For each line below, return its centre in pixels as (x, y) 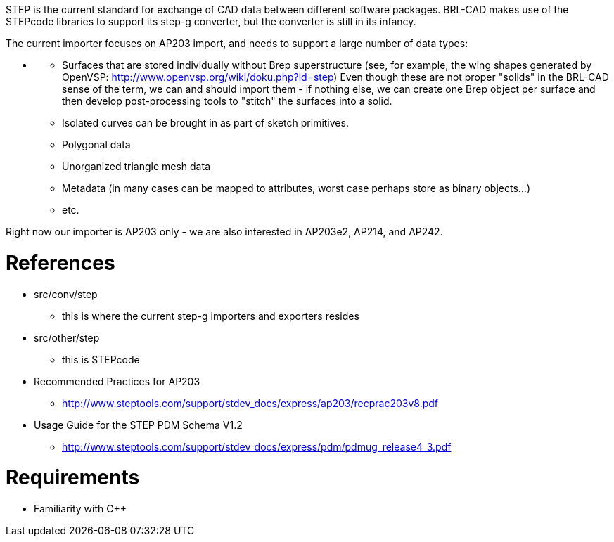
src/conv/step (66, 294)
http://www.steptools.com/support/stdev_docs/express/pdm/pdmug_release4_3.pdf (257, 446)
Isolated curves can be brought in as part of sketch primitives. (205, 123)
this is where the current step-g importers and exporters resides (211, 316)
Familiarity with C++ (80, 509)
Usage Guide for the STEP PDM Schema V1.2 (138, 425)
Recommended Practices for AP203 (117, 381)
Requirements (73, 478)
